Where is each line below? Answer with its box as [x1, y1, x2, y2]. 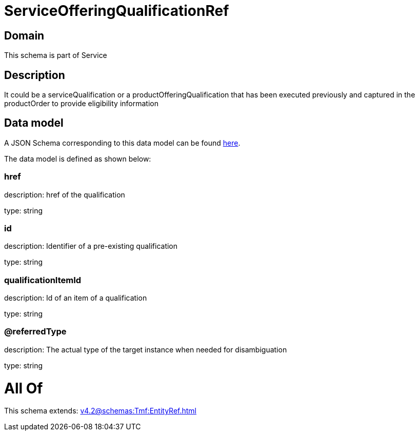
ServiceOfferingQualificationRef [4, 2, 229, 19]
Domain [4, 29, 45, 42]
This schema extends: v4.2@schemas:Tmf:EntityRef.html [4, 406, 197, 416]
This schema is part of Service [4, 51, 107, 60]
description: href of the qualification [4, 190, 125, 199]
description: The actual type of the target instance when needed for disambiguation [4, 345, 287, 354]
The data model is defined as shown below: [4, 154, 151, 163]
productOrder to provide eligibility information [4, 99, 158, 108]
